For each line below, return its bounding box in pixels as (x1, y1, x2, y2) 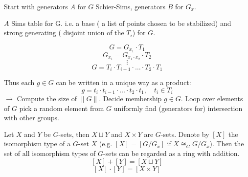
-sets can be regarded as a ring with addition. (103, 148, 240, 158)
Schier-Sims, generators (95, 1, 166, 11)
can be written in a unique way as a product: (56, 77, 191, 87)
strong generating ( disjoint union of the (4, 27, 124, 38)
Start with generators (4, 1, 68, 11)
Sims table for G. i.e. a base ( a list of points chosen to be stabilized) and (11, 18, 231, 28)
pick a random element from (19, 103, 104, 113)
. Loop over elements (180, 93, 243, 103)
